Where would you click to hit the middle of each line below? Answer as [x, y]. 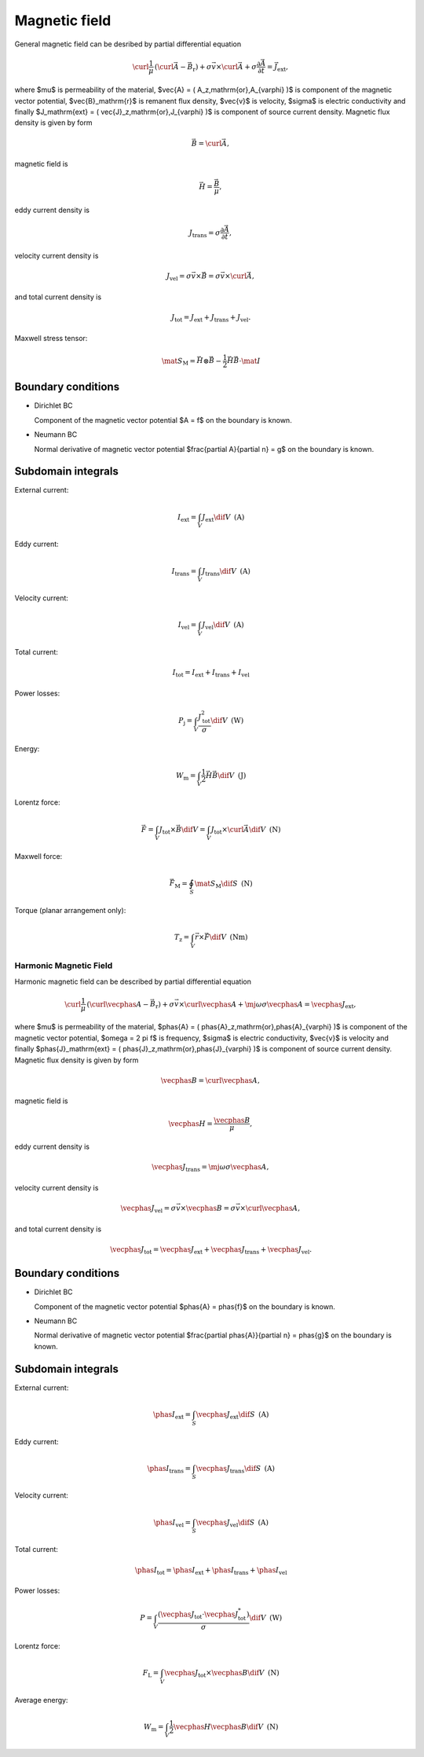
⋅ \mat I [250, 361]
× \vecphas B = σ [208, 1209]
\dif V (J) [232, 775]
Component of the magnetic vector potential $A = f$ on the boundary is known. [163, 420]
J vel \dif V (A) [223, 626]
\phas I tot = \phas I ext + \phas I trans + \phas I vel [211, 1571]
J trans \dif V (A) [226, 572]
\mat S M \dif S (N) [223, 884]
